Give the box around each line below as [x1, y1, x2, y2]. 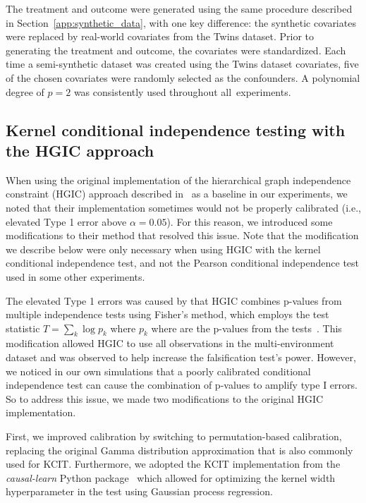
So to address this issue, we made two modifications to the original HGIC [6, 391, 324, 406]
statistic [6, 320, 40, 335]
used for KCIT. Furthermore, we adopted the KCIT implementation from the [6, 456, 341, 471]
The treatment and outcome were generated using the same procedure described [6, 1, 353, 16]
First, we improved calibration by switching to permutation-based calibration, [6, 429, 342, 444]
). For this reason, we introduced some [166, 214, 333, 229]
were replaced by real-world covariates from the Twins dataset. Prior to [6, 29, 315, 44]
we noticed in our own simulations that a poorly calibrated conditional [6, 363, 311, 378]
